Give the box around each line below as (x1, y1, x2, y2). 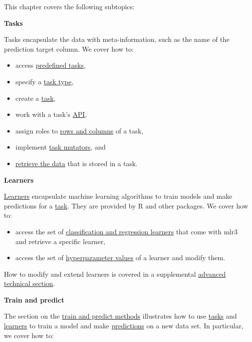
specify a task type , (15, 76, 74, 86)
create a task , (15, 93, 56, 103)
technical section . (4, 278, 55, 288)
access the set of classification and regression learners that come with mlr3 (15, 226, 238, 236)
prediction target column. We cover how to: (4, 43, 134, 54)
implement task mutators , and (15, 142, 106, 152)
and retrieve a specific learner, (15, 236, 105, 246)
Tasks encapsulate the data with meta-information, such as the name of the (4, 34, 230, 44)
